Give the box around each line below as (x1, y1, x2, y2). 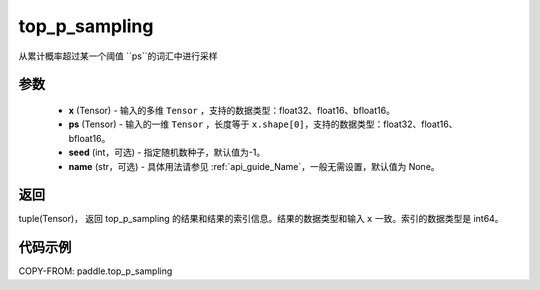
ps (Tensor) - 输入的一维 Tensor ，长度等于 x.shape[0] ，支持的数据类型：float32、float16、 (68, 118, 458, 130)
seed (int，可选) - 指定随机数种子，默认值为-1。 (68, 146, 266, 159)
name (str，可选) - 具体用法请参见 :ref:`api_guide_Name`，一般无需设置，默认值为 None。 (68, 160, 440, 172)
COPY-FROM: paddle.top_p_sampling (18, 265, 173, 277)
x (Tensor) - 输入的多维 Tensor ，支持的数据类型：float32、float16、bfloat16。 (68, 104, 395, 116)
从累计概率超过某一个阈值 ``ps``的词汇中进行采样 (18, 50, 218, 62)
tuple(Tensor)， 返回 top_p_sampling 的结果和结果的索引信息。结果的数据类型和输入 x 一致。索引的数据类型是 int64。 (18, 213, 504, 225)
